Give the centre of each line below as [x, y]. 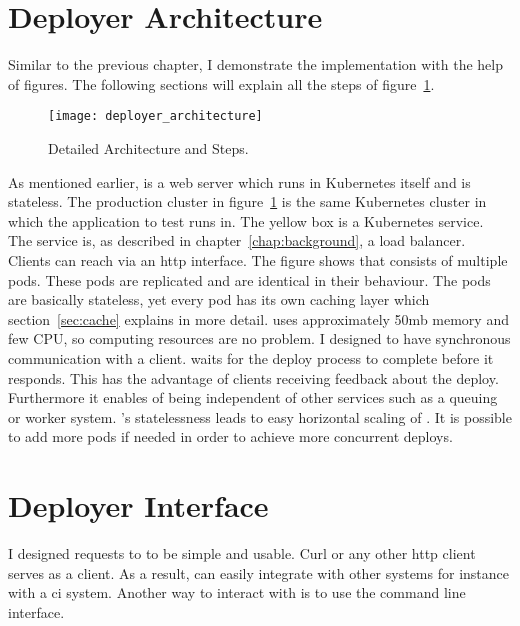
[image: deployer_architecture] [155, 116]
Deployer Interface [138, 505]
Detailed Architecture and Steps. [148, 147]
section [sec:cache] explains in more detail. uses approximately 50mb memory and [258, 318]
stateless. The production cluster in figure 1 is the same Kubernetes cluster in [247, 201]
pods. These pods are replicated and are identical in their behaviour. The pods [249, 279]
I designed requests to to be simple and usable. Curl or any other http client [242, 553]
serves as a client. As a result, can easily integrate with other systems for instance [258, 572]
